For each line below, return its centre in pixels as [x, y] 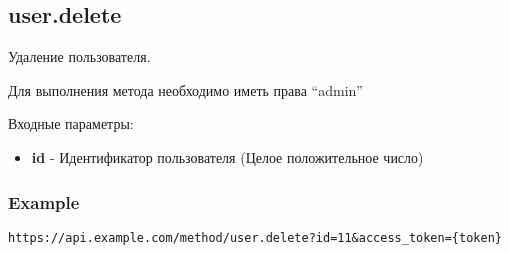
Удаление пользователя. [79, 56]
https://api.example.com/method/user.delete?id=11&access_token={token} [255, 237]
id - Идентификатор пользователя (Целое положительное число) [227, 156]
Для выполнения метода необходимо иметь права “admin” [185, 89]
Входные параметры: [71, 123]
